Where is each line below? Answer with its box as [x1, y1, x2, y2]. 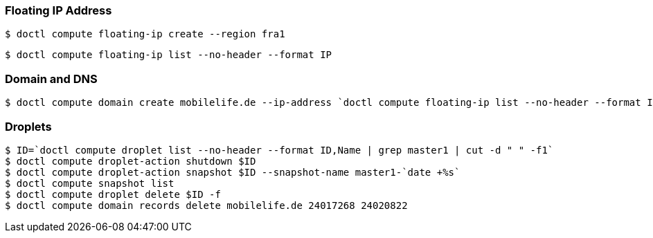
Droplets [5, 119, 52, 134]
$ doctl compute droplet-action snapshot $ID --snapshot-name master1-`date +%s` [5, 166, 460, 178]
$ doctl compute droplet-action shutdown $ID [5, 155, 256, 167]
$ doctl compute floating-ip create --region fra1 [5, 28, 285, 40]
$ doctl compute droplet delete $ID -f [5, 188, 221, 200]
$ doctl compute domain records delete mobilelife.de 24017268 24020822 [5, 199, 408, 211]
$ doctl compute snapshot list [5, 177, 175, 189]
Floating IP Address [5, 3, 112, 17]
